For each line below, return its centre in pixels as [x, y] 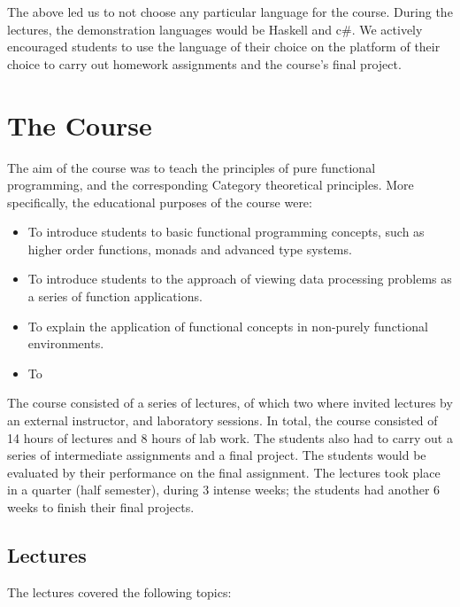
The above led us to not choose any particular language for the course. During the [230, 12]
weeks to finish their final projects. [101, 507]
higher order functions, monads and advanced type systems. [190, 249]
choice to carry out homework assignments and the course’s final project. [204, 63]
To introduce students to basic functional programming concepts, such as [226, 232]
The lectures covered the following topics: [119, 591]
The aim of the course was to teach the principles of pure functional [192, 167]
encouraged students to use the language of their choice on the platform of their [224, 47]
